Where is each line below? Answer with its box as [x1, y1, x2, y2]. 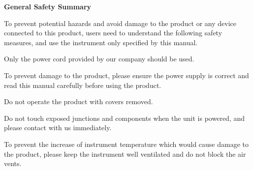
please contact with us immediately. [4, 122, 112, 133]
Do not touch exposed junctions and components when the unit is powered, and [4, 113, 245, 123]
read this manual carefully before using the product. [4, 80, 161, 90]
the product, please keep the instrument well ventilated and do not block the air [4, 148, 246, 159]
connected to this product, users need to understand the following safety [4, 28, 222, 38]
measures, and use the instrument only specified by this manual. [4, 37, 198, 47]
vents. [4, 158, 22, 169]
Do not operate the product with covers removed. [4, 96, 153, 107]
